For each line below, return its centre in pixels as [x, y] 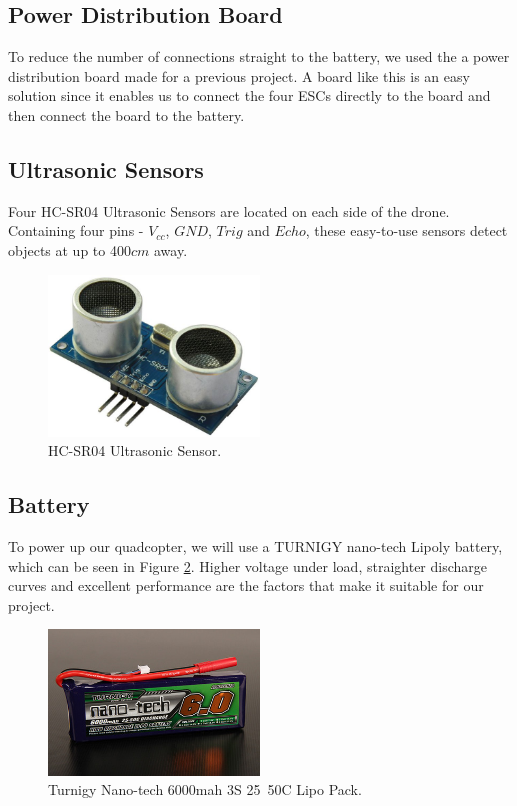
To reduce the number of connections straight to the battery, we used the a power [259, 56]
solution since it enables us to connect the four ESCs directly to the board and [249, 95]
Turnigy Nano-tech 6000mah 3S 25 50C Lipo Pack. [205, 789]
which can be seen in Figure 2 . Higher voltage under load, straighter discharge [247, 565]
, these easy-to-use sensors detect [406, 230]
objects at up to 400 [69, 249]
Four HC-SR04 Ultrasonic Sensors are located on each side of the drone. [229, 210]
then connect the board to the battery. [126, 114]
